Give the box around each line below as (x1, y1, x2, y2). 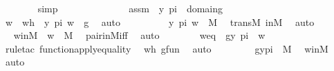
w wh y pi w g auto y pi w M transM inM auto (5, 14, 315, 29)
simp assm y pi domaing (37, 1, 223, 15)
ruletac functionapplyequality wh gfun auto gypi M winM (5, 41, 328, 55)
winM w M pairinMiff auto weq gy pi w (13, 28, 266, 42)
